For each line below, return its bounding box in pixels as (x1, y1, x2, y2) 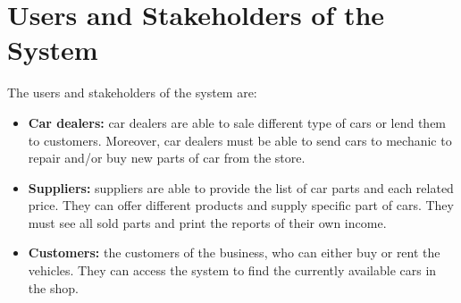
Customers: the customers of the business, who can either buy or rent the (28, 243, 440, 262)
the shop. (28, 278, 79, 297)
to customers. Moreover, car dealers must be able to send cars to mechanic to (28, 130, 452, 149)
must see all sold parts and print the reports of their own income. (28, 213, 387, 231)
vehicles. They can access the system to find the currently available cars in (28, 261, 437, 280)
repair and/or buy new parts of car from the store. (28, 148, 306, 167)
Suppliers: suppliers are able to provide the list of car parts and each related (28, 178, 454, 197)
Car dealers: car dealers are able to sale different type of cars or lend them (28, 113, 447, 131)
